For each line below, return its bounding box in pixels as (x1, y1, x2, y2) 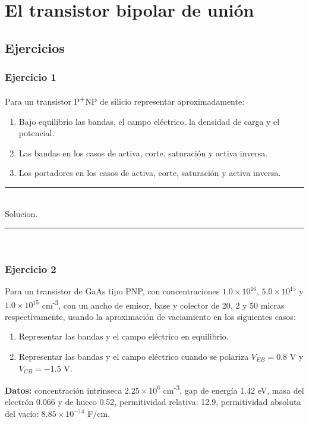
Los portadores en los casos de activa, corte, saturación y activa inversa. (18, 167, 281, 179)
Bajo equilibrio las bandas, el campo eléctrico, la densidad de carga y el (18, 115, 280, 127)
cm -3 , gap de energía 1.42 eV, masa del (163, 382, 304, 396)
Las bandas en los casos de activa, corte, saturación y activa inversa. (18, 146, 268, 159)
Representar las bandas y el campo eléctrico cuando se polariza (18, 350, 249, 363)
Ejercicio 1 (5, 70, 56, 84)
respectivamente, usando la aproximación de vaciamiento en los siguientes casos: (5, 310, 296, 322)
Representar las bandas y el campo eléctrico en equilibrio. (18, 330, 229, 343)
